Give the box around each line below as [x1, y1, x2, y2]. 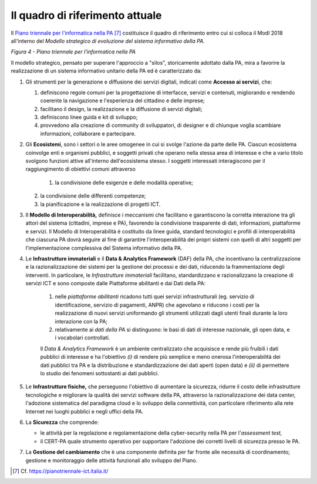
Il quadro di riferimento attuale [11, 9, 162, 22]
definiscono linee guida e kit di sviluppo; [40, 114, 138, 121]
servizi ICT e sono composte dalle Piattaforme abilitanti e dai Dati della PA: [25, 280, 205, 287]
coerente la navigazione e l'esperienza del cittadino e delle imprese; [40, 97, 205, 104]
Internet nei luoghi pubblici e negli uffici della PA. [25, 408, 144, 415]
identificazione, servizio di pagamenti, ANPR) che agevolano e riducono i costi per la [55, 301, 259, 308]
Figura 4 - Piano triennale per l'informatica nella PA [11, 48, 136, 55]
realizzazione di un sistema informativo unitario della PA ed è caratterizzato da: [11, 68, 202, 75]
